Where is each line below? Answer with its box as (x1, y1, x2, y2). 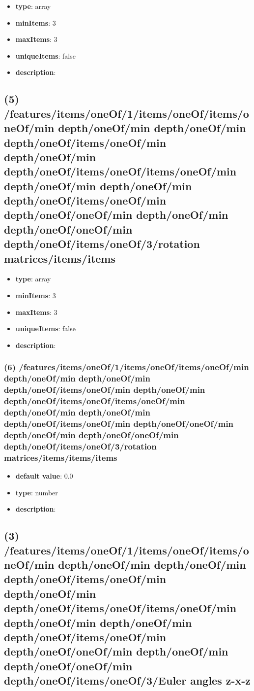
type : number (15, 487, 58, 497)
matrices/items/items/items (4, 451, 117, 463)
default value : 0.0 (15, 471, 73, 481)
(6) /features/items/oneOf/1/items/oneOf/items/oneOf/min (4, 361, 249, 373)
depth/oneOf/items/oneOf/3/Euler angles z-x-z (4, 673, 251, 688)
